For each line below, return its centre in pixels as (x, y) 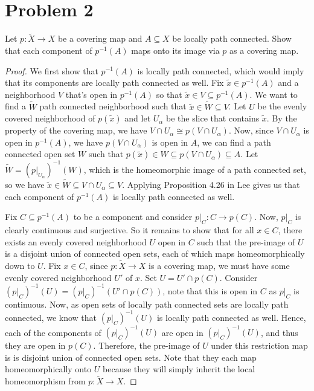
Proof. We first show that (52, 70)
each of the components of (53, 332)
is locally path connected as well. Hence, (231, 317)
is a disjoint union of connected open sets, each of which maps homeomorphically (155, 254)
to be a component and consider (133, 217)
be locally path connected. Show (232, 38)
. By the (282, 118)
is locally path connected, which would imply (221, 70)
